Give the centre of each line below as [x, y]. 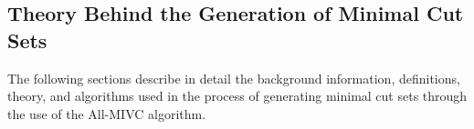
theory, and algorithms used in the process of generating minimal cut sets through [237, 96]
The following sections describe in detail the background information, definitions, [234, 78]
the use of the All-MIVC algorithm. [107, 113]
